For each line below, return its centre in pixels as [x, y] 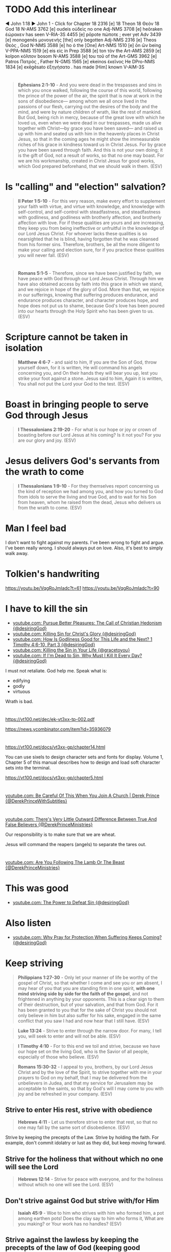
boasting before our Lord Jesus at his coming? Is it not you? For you [89, 435]
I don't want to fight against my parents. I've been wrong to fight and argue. [85, 543]
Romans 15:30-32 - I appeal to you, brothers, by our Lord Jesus [85, 1067]
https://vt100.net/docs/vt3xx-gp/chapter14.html [55, 747]
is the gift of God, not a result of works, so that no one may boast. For [91, 155]
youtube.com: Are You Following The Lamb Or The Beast [65, 862]
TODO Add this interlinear [61, 9]
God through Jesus [47, 415]
